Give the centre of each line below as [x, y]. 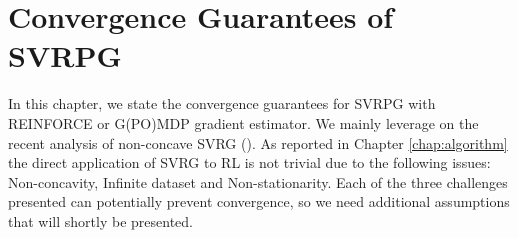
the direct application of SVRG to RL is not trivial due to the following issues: [249, 162]
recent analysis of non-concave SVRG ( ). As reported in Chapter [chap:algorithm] [258, 142]
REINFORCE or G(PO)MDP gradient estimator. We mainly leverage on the [243, 122]
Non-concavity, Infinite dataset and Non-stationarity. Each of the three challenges [258, 181]
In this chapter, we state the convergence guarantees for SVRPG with [222, 103]
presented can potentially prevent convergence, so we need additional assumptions [259, 201]
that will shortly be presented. [100, 220]
